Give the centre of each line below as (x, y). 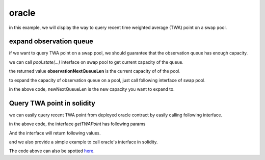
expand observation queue (51, 41)
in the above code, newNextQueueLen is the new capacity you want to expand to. (92, 89)
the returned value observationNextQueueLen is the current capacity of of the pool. (95, 71)
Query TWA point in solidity (52, 103)
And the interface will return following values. (55, 133)
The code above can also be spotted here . (52, 151)
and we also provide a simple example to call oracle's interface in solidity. (83, 142)
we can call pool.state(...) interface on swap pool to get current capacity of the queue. (96, 62)
